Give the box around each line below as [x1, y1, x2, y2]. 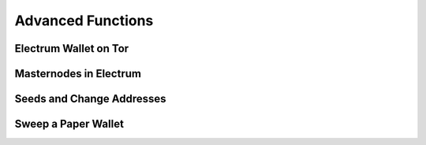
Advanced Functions [14, 12, 154, 29]
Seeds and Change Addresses [14, 92, 166, 106]
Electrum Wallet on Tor [14, 42, 129, 55]
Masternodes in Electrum [14, 67, 142, 80]
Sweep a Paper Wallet [14, 117, 124, 131]
